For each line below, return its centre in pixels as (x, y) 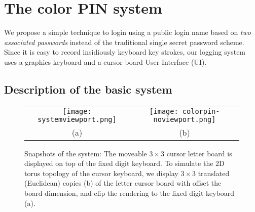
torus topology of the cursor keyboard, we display (101, 173)
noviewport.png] (185, 119)
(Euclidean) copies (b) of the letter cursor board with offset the (123, 183)
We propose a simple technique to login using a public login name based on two (128, 32)
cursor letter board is (199, 153)
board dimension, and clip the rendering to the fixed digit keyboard (130, 193)
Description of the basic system (88, 89)
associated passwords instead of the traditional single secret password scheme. (124, 42)
